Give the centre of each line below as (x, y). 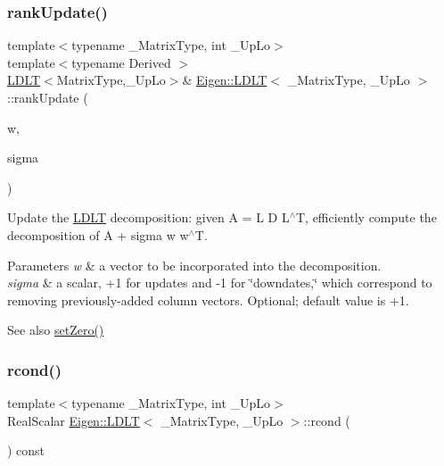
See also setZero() (56, 330)
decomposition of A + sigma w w (98, 234)
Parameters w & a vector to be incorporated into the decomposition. (194, 265)
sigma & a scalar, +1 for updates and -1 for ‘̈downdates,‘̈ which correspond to (220, 283)
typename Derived (121, 62)
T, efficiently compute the (366, 217)
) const (26, 450)
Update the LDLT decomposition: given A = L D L (148, 217)
